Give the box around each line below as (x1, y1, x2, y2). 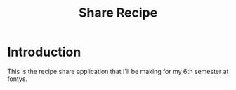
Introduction (7, 44, 81, 60)
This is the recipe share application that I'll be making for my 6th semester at (7, 67, 229, 75)
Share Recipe (78, 5, 158, 21)
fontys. (7, 75, 28, 83)
